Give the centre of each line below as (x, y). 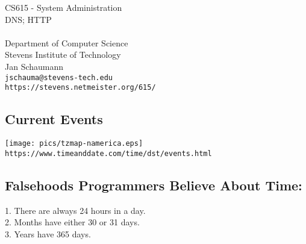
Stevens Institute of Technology (63, 55)
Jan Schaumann (34, 66)
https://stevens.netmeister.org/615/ (80, 88)
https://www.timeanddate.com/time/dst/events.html (108, 153)
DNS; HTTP (28, 19)
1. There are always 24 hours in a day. (75, 210)
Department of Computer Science (67, 42)
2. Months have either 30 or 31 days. (72, 222)
